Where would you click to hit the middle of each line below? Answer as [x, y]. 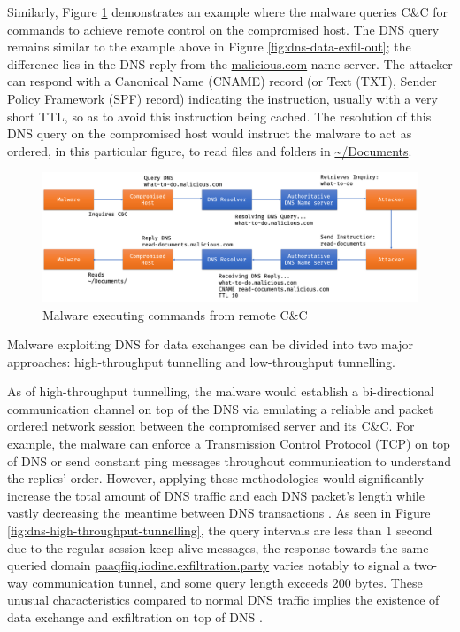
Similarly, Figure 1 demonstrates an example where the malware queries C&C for [228, 12]
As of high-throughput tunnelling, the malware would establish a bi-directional [221, 391]
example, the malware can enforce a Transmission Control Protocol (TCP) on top [229, 444]
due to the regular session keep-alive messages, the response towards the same [218, 547]
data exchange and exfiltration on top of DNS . [135, 617]
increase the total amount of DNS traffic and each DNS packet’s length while [216, 495]
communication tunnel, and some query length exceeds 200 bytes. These [227, 582]
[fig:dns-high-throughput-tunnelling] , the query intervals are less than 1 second [220, 531]
